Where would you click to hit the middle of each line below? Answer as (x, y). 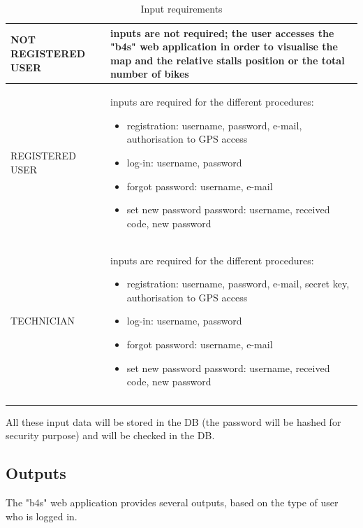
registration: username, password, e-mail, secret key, (238, 284)
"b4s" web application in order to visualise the (224, 47)
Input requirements (181, 8)
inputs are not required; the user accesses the (222, 33)
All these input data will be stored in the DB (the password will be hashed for (173, 421)
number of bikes (149, 74)
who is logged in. (42, 516)
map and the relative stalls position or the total (227, 60)
